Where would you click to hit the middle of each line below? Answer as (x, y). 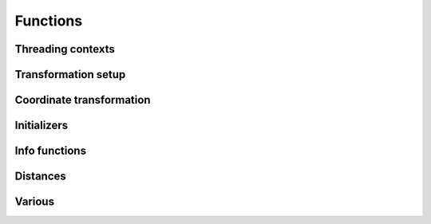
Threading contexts (65, 49)
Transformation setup (70, 75)
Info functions (51, 151)
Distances (41, 177)
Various (35, 202)
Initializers (42, 126)
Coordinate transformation (83, 100)
